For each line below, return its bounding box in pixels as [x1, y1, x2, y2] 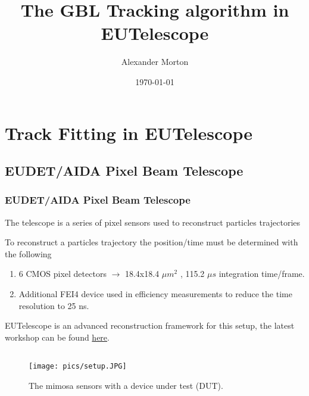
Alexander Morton [121, 55, 189, 68]
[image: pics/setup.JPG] [29, 362, 127, 371]
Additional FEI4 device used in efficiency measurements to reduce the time [18, 288, 292, 300]
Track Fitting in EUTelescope [5, 120, 252, 145]
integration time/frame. [219, 267, 305, 280]
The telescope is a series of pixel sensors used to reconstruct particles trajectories [5, 216, 301, 228]
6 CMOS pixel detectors [18, 267, 107, 280]
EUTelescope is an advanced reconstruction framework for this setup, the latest [5, 319, 295, 332]
